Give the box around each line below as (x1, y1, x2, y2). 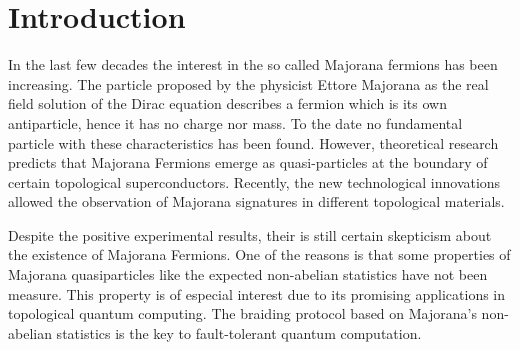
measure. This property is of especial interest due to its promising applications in (8, 283, 506, 304)
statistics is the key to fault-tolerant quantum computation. (56, 322, 422, 343)
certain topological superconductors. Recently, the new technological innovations (8, 171, 501, 192)
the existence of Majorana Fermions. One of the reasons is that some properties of (8, 244, 511, 265)
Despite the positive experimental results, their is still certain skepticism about (8, 224, 492, 245)
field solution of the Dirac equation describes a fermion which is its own (8, 93, 447, 114)
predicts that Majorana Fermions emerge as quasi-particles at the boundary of (8, 152, 488, 173)
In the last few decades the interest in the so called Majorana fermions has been (8, 54, 498, 75)
